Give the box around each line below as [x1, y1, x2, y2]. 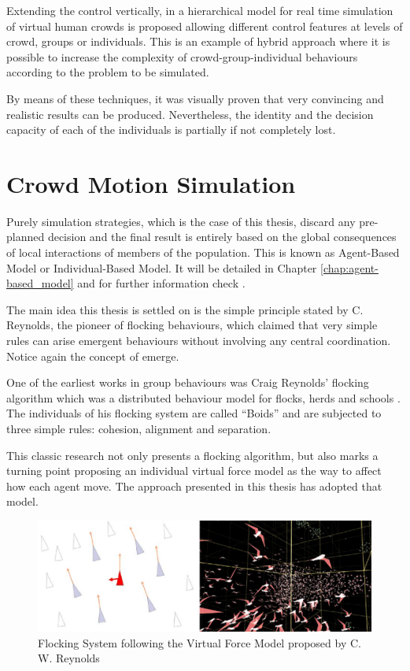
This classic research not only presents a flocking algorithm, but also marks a [6, 447, 379, 463]
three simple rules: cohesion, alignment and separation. [6, 421, 271, 436]
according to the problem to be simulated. [6, 64, 209, 80]
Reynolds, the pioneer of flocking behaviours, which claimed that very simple [6, 317, 378, 333]
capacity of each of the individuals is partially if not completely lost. [6, 121, 336, 138]
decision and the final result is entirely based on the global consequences [47, 228, 397, 245]
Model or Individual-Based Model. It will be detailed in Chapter [6, 259, 317, 276]
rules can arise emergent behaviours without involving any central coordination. [6, 332, 391, 349]
